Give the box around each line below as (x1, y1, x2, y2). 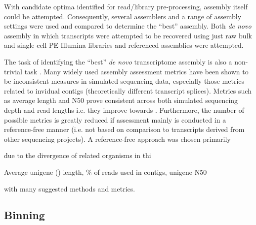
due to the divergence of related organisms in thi (4, 150, 151, 161)
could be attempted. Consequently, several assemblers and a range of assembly (4, 11, 242, 21)
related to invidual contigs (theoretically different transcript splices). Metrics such (4, 85, 252, 96)
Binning (4, 207, 45, 223)
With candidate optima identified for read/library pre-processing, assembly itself (4, 1, 248, 11)
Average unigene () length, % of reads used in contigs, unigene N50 (4, 166, 207, 177)
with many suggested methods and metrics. (4, 183, 135, 193)
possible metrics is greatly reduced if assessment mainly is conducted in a (4, 114, 226, 125)
